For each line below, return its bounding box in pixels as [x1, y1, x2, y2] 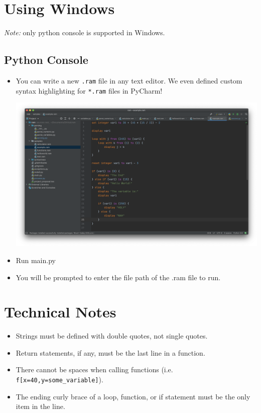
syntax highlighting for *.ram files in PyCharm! [16, 85, 163, 96]
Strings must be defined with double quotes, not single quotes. [16, 331, 208, 341]
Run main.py [16, 255, 56, 265]
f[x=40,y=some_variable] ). [16, 374, 103, 385]
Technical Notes [4, 301, 116, 322]
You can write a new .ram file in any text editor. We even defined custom [16, 75, 242, 86]
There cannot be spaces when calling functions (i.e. [16, 364, 173, 375]
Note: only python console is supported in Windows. [4, 27, 165, 38]
